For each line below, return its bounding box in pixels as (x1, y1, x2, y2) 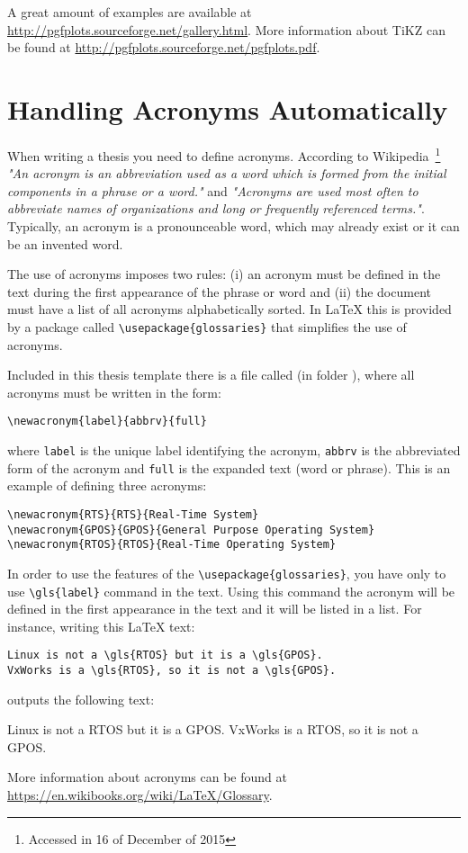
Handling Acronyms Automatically (7, 90, 448, 127)
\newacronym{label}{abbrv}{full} (7, 415, 207, 428)
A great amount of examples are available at (7, 3, 252, 21)
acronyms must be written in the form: (7, 382, 221, 401)
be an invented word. (7, 234, 123, 253)
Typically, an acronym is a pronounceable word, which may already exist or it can (7, 216, 460, 235)
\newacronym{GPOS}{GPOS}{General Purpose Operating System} (7, 523, 375, 536)
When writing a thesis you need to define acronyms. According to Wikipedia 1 (7, 143, 441, 165)
